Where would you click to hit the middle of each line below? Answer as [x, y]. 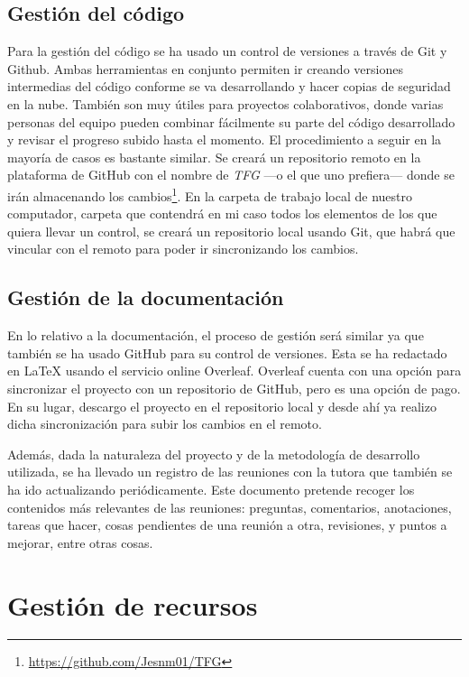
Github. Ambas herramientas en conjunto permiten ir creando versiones [205, 68]
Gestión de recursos [133, 604]
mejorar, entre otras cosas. [80, 542]
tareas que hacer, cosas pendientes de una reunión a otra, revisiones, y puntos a [227, 525]
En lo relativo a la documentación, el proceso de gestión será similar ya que [216, 335]
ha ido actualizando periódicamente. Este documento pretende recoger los [211, 489]
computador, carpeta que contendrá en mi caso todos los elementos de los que [222, 213]
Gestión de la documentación [146, 297]
